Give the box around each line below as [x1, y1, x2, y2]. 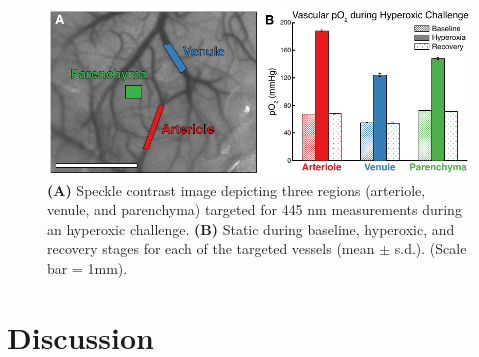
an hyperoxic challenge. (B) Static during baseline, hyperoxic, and [47, 218, 455, 239]
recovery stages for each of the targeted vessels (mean [47, 238, 375, 259]
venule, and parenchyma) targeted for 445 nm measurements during [47, 199, 462, 220]
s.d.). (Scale [394, 238, 467, 259]
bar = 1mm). [47, 258, 128, 279]
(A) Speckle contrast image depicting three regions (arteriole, [47, 179, 426, 200]
